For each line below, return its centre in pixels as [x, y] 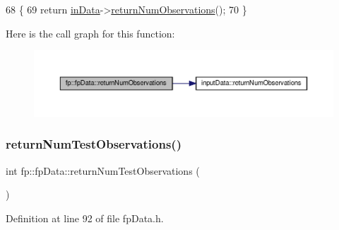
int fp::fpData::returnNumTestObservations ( [103, 170]
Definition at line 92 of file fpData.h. [85, 218]
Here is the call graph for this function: [90, 33]
